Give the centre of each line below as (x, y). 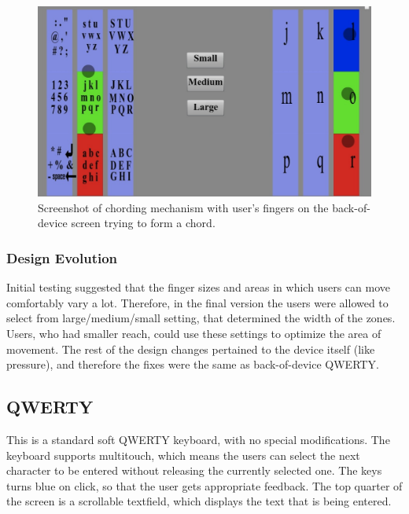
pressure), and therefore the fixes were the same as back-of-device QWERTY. (193, 364)
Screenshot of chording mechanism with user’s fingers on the (183, 207)
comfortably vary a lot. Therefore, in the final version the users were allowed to (197, 302)
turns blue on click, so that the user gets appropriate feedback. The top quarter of (204, 485)
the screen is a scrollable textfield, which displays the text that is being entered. (199, 501)
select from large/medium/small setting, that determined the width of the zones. (201, 318)
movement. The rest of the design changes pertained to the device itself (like (191, 349)
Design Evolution (62, 257)
